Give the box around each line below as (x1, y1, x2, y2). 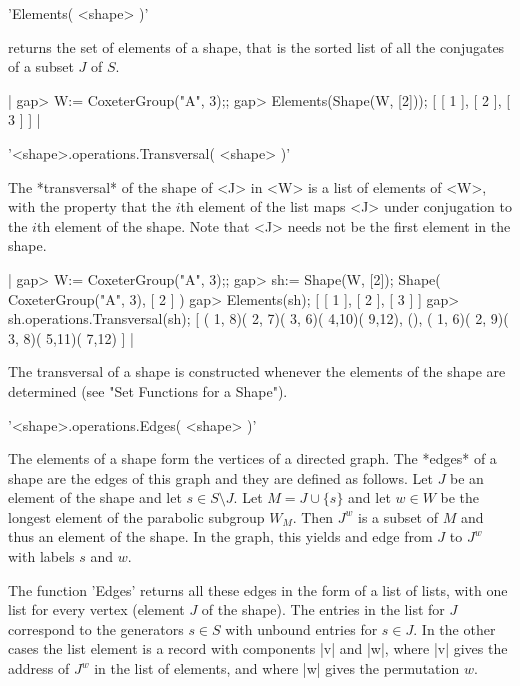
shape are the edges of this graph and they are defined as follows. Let (8, 467, 433, 488)
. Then (292, 506, 334, 527)
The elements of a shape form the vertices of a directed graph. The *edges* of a (8, 448, 497, 469)
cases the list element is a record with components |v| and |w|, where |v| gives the (8, 638, 508, 659)
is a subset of (358, 506, 438, 527)
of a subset (8, 56, 74, 77)
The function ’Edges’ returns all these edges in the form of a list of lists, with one (8, 579, 508, 600)
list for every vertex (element (8, 599, 185, 620)
